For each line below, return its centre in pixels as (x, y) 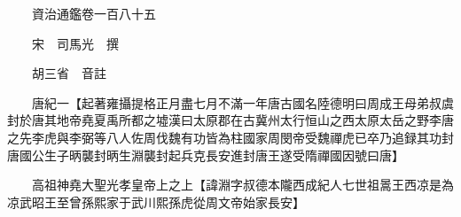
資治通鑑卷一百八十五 (94, 13)
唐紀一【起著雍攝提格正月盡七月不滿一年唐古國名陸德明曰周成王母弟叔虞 (242, 102)
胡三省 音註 (69, 73)
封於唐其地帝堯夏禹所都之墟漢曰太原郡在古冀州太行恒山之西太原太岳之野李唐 (230, 120)
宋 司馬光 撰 (75, 43)
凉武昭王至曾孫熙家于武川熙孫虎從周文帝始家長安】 (156, 201)
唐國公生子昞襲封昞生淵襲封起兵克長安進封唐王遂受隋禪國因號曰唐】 (206, 155)
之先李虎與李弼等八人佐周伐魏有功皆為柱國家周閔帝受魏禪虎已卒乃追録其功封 (230, 137)
